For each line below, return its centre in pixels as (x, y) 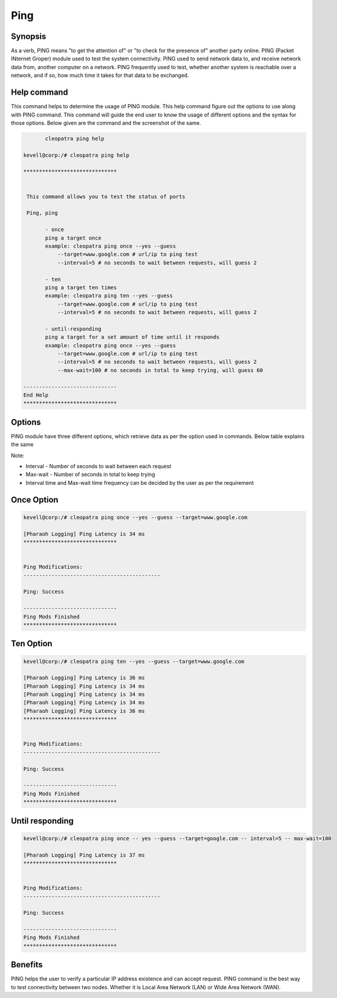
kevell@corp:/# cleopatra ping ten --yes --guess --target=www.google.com (134, 661)
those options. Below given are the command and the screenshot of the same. (106, 123)
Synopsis (29, 36)
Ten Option (32, 644)
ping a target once (73, 238)
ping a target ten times (81, 287)
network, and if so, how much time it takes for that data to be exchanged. (100, 75)
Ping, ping (42, 213)
